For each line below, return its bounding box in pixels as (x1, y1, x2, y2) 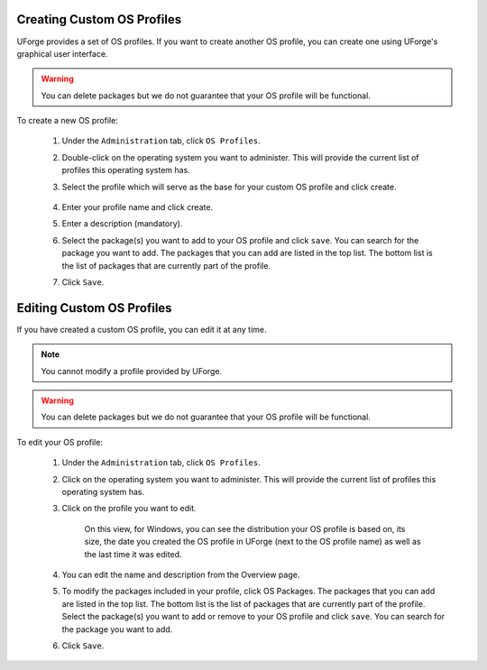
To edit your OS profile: (16, 436, 104, 447)
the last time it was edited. (84, 548, 182, 559)
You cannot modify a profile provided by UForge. (41, 365, 223, 376)
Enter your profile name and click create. (61, 202, 214, 213)
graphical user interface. (16, 48, 108, 59)
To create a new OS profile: (16, 115, 119, 126)
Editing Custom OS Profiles (16, 300, 172, 316)
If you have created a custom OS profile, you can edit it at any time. (16, 324, 267, 335)
